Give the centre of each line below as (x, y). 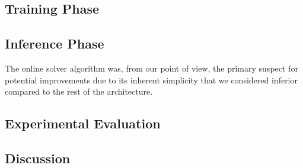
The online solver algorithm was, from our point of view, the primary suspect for (151, 68)
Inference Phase (55, 43)
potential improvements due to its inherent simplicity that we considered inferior (151, 80)
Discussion (38, 158)
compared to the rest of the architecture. (79, 91)
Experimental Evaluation (83, 123)
